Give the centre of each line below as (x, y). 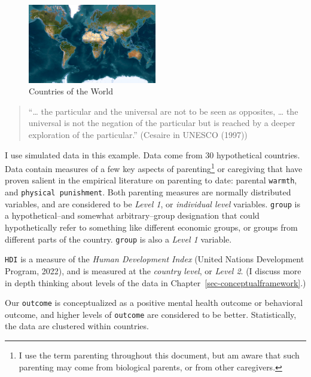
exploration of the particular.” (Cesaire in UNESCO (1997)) (138, 134)
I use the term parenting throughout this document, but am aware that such (159, 355)
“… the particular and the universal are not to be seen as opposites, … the (163, 111)
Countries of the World (71, 91)
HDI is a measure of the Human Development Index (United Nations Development (155, 259)
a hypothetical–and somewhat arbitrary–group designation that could (132, 215)
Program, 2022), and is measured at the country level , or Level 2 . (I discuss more (153, 270)
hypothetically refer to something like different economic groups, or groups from (151, 227)
